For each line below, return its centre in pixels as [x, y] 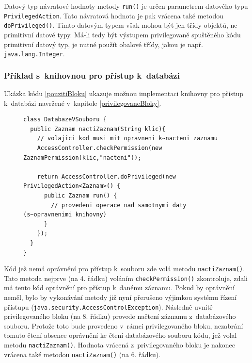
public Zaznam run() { [80, 195]
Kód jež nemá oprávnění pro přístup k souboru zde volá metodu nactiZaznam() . [125, 269]
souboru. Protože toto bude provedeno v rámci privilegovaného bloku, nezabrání [124, 325]
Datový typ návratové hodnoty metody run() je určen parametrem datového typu [126, 6]
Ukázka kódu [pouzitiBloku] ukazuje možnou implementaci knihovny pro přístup [124, 93]
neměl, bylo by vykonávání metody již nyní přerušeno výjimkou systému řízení [120, 297]
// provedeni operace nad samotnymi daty [119, 205]
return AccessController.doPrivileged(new [106, 176]
